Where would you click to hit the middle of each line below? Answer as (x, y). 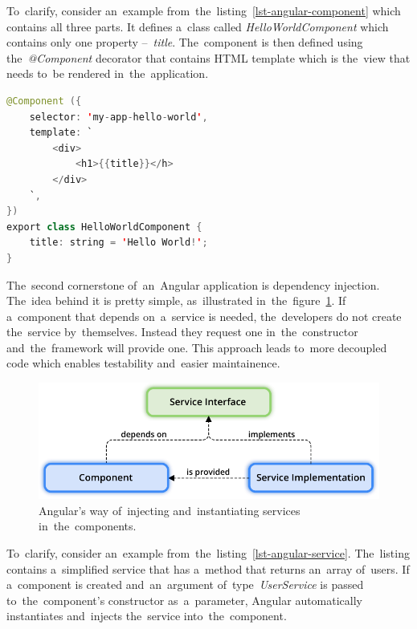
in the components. (88, 526)
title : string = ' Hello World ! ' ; (119, 243)
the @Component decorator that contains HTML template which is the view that (208, 57)
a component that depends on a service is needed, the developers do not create (204, 316)
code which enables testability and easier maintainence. (143, 363)
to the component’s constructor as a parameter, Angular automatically (185, 600)
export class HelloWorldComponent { (104, 227)
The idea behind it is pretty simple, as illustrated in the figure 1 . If (176, 300)
